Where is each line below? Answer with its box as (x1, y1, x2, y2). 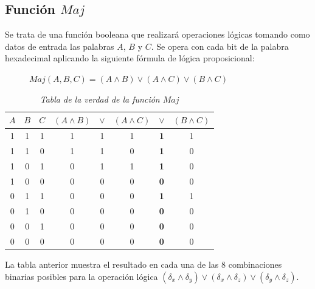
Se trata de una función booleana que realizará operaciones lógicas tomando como (5, 28, 310, 41)
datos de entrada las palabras (5, 39, 114, 52)
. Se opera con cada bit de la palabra (151, 39, 289, 52)
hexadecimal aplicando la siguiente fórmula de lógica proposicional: (5, 52, 255, 64)
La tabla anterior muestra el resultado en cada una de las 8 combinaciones (5, 258, 282, 271)
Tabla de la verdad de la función (40, 92, 160, 105)
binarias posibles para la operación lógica (5, 270, 158, 282)
